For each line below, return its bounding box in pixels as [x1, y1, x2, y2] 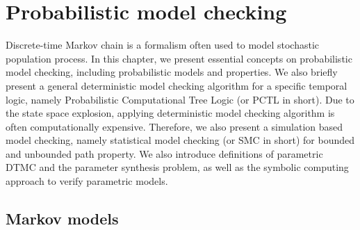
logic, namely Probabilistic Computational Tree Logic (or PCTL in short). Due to [6, 92, 354, 106]
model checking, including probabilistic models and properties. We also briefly [6, 65, 338, 79]
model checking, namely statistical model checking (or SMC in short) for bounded [6, 133, 355, 147]
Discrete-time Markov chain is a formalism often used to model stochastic [6, 38, 320, 52]
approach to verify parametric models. [6, 174, 168, 188]
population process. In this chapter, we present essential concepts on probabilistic [6, 51, 352, 65]
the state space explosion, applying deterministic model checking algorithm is [6, 106, 335, 120]
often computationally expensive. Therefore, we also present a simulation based [6, 119, 343, 133]
